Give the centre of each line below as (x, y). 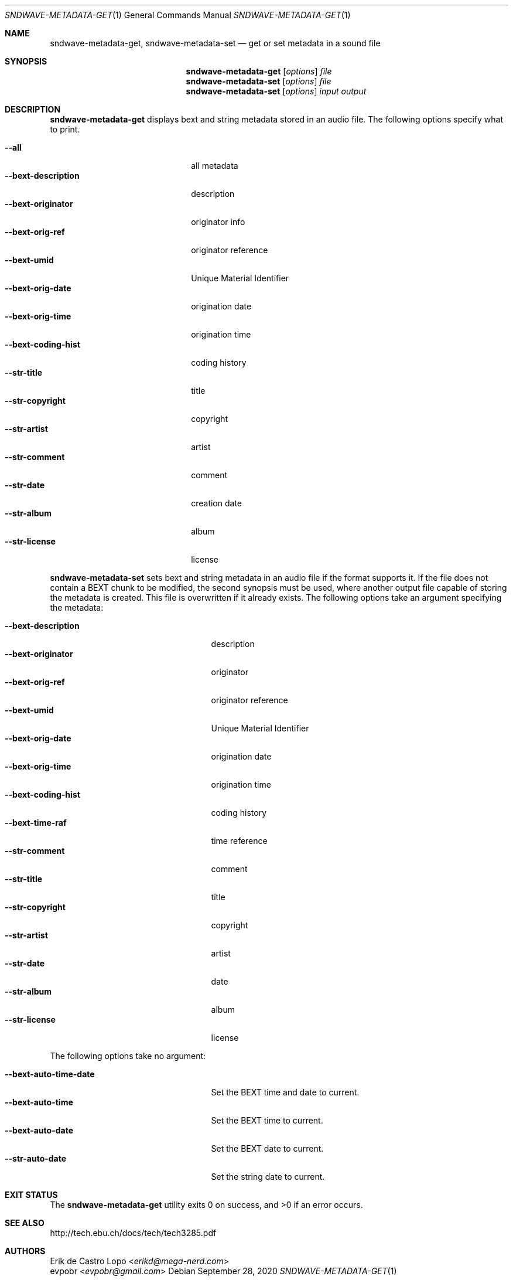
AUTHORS (25, 1251)
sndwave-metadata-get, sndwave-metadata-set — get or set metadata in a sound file (215, 43)
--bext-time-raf (36, 823)
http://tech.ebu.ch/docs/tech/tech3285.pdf (133, 1233)
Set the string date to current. (268, 1177)
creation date (216, 503)
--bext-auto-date (39, 1130)
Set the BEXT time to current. (267, 1120)
